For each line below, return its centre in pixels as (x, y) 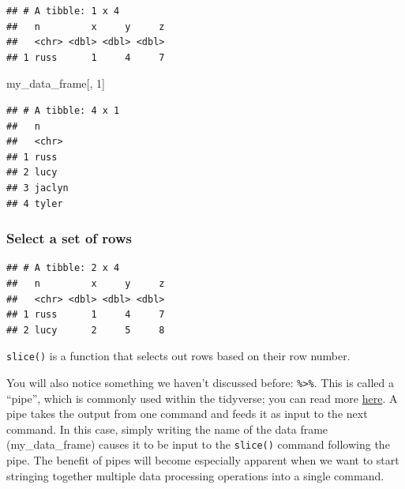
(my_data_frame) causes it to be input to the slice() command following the (198, 444)
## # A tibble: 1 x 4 (63, 11)
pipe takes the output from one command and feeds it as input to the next (187, 414)
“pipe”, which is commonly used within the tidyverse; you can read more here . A (202, 398)
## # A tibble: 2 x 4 (63, 268)
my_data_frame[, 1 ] (56, 83)
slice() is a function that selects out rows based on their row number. (178, 356)
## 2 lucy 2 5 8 (86, 330)
